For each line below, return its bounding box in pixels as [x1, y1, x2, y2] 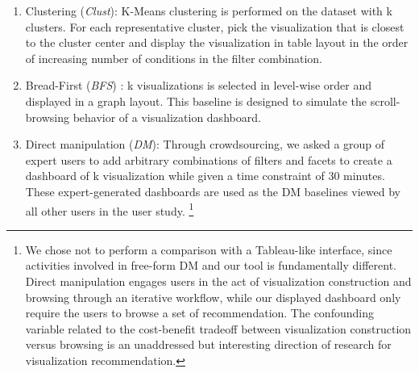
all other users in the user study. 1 [25, 199, 194, 219]
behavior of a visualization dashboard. [73, 108, 261, 125]
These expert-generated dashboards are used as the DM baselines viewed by [25, 182, 400, 199]
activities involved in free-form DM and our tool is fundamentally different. [25, 257, 397, 274]
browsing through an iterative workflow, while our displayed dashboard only [25, 288, 401, 305]
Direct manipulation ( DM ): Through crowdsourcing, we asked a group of [25, 136, 385, 153]
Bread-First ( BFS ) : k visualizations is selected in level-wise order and [25, 77, 371, 94]
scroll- [370, 92, 400, 109]
